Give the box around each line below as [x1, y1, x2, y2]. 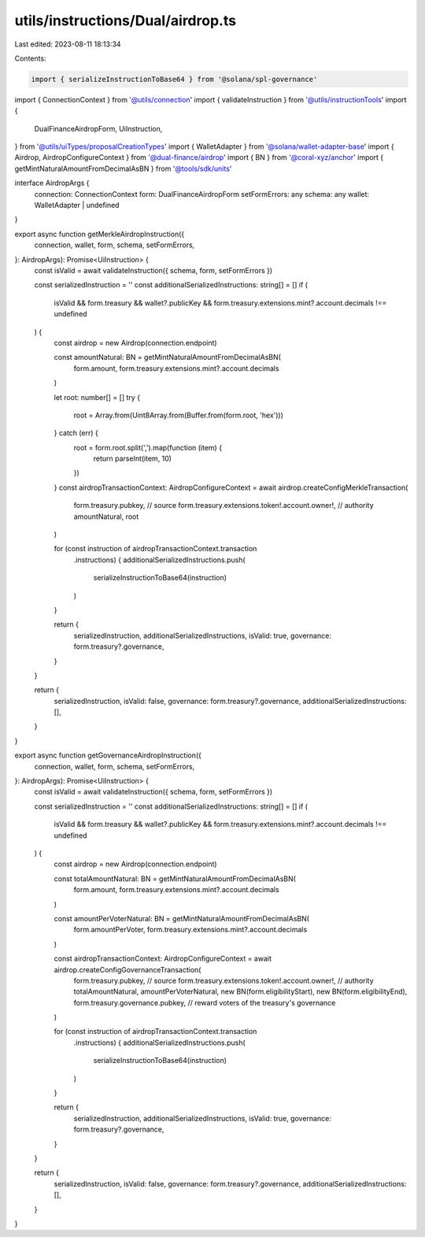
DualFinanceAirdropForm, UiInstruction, [34, 124, 163, 133]
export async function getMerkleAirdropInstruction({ [14, 229, 185, 239]
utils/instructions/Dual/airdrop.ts [14, 12, 236, 29]
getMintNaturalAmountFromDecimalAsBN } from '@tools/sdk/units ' [14, 164, 232, 173]
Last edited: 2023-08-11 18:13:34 [14, 39, 121, 49]
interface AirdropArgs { [14, 178, 90, 188]
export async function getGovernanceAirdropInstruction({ [14, 750, 202, 760]
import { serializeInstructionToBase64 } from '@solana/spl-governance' [31, 75, 318, 83]
